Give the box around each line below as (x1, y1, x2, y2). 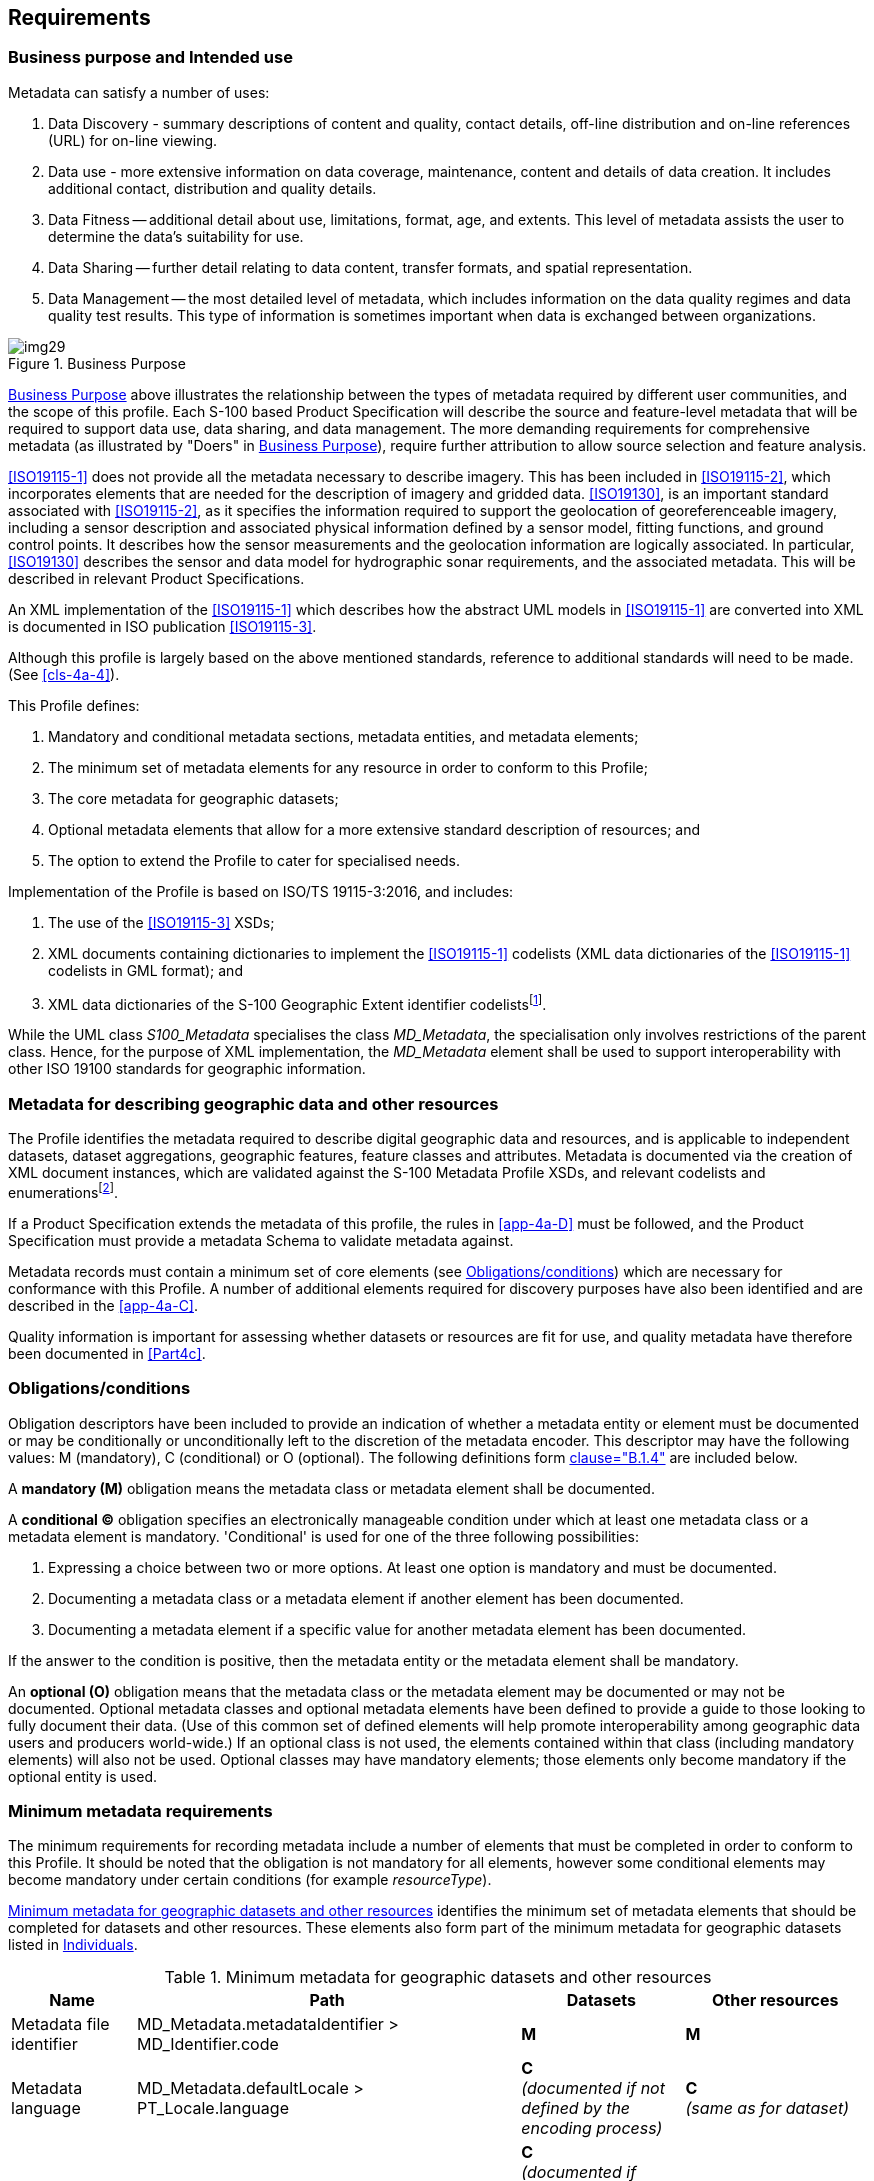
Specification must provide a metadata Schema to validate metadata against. (8, 1231, 514, 1249)
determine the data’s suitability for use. (48, 227, 304, 245)
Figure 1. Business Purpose (8, 354, 186, 372)
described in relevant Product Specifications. (8, 569, 305, 587)
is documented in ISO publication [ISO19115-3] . (8, 617, 317, 635)
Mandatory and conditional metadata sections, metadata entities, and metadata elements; (48, 727, 639, 745)
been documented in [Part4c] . (8, 1344, 206, 1362)
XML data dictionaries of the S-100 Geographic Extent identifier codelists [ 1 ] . (48, 992, 547, 1013)
